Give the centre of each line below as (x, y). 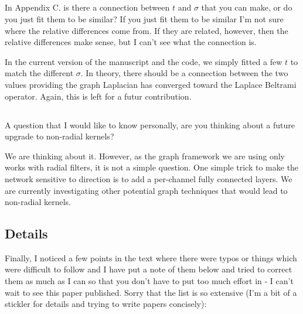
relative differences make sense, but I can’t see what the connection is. (131, 42)
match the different (39, 73)
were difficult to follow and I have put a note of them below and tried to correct (149, 269)
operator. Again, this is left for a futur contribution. (98, 96)
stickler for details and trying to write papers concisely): (106, 304)
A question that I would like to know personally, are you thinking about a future (150, 124)
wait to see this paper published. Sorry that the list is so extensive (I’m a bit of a (151, 292)
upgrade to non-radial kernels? (59, 136)
